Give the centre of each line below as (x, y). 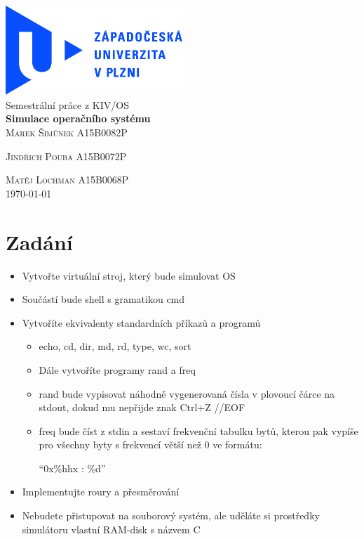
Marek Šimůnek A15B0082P (67, 132)
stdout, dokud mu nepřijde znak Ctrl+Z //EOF (142, 407)
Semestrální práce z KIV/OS (67, 104)
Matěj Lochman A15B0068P (67, 180)
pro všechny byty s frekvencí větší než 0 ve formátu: (150, 444)
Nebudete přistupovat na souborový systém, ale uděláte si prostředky (171, 515)
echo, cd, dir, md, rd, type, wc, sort (115, 346)
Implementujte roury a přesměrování (101, 492)
